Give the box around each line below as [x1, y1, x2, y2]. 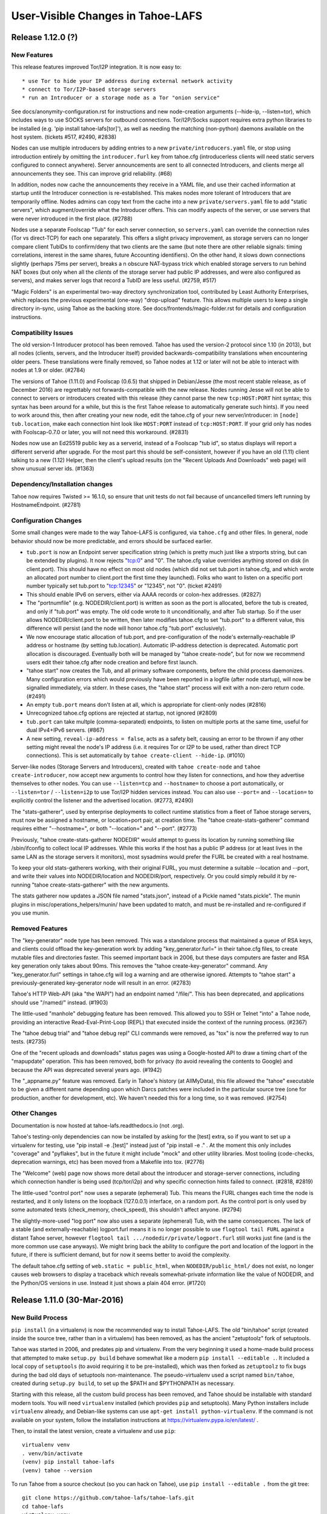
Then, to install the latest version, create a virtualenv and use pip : [11, 1427, 176, 1435]
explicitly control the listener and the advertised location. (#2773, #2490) [11, 797, 194, 804]
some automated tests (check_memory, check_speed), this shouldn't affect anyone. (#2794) [11, 1206, 242, 1214]
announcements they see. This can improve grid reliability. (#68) [11, 170, 173, 177]
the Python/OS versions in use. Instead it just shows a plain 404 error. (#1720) [11, 1279, 206, 1286]
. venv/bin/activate [22, 1450, 83, 1456]
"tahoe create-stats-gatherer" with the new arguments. [31, 881, 170, 888]
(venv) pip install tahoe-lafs [22, 1458, 115, 1466]
